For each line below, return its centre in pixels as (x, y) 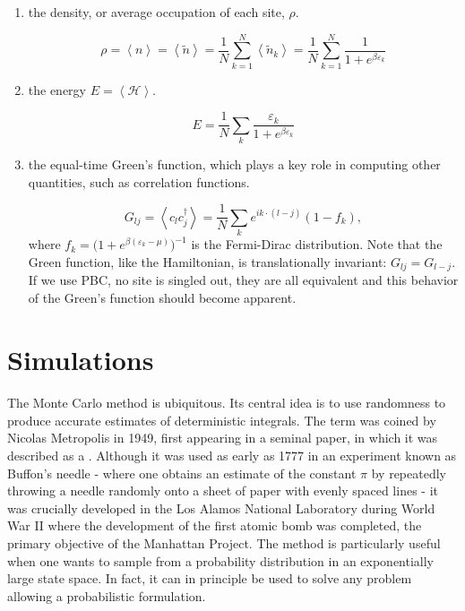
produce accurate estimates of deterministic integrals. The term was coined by (222, 420)
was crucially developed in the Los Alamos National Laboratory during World (221, 508)
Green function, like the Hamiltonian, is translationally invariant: (207, 261)
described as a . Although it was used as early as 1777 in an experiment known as (232, 456)
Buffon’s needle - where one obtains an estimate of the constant (182, 473)
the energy (57, 89)
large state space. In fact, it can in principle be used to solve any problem (210, 578)
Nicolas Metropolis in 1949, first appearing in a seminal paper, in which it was (223, 438)
